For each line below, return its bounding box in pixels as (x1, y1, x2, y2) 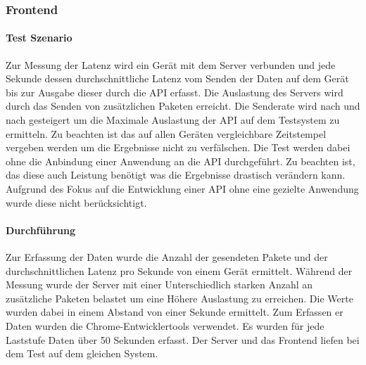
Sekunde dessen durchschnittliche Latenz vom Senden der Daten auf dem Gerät (6, 71, 349, 86)
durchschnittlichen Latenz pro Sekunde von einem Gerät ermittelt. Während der (6, 263, 353, 278)
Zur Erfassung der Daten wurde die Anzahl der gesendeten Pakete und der (6, 249, 328, 264)
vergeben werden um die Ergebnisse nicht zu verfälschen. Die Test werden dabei (6, 140, 351, 155)
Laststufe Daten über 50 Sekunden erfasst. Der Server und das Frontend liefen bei (6, 332, 360, 347)
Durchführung (6, 222, 75, 237)
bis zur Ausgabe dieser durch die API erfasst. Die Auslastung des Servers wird (6, 84, 343, 99)
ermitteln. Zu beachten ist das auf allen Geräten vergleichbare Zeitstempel (6, 126, 327, 141)
